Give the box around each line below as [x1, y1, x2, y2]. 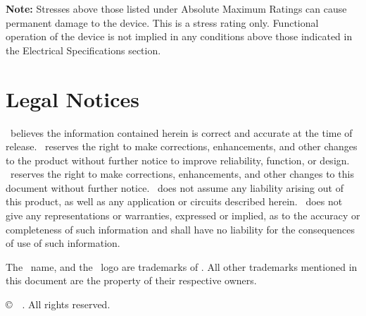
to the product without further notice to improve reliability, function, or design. [6, 152, 350, 167]
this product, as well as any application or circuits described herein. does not [6, 194, 343, 209]
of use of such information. [6, 236, 120, 250]
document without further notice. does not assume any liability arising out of [6, 180, 343, 195]
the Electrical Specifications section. [6, 42, 161, 57]
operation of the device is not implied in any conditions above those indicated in [6, 29, 353, 44]
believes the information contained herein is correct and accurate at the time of [10, 125, 353, 140]
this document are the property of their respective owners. [6, 273, 257, 288]
